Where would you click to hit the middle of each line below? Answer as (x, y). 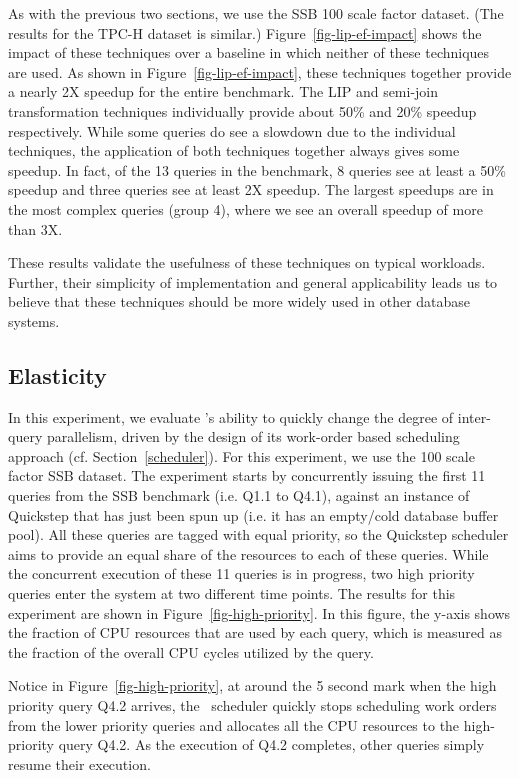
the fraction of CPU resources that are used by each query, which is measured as (255, 632)
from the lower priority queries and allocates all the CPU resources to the (234, 724)
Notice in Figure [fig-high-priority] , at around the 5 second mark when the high (252, 685)
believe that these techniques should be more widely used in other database (239, 301)
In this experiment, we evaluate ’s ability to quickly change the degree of (231, 416)
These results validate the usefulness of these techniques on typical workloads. (247, 262)
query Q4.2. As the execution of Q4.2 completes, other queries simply (271, 744)
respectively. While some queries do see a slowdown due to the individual (232, 130)
